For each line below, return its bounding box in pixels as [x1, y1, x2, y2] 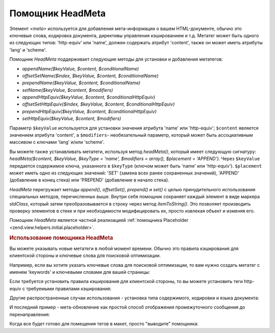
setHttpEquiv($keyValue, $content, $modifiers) [22, 115, 122, 122]
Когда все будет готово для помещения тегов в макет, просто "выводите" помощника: [9, 321, 199, 327]
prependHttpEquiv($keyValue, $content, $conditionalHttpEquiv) [22, 108, 157, 114]
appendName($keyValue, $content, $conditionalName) [22, 65, 140, 71]
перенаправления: [9, 311, 50, 317]
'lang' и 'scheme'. [9, 46, 47, 53]
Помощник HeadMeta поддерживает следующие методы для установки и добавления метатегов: [9, 56, 223, 62]
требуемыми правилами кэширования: [26, 286, 112, 292]
